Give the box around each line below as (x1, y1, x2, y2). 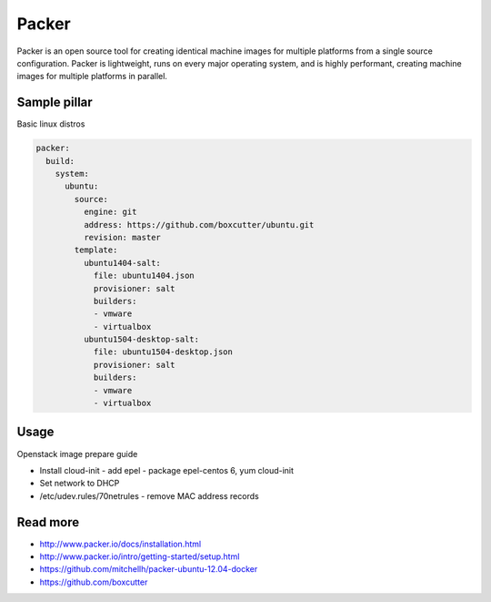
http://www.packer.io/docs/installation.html (39, 538, 202, 549)
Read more (16, 515, 80, 530)
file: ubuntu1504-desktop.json (93, 347, 234, 357)
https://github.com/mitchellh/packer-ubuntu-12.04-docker (39, 564, 258, 575)
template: (74, 245, 118, 255)
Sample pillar (16, 95, 93, 110)
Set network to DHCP (39, 478, 120, 489)
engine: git (83, 207, 137, 218)
